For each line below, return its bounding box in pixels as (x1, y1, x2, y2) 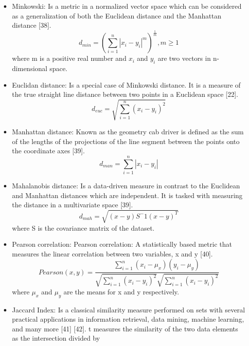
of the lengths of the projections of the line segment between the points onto (12, 136, 240, 146)
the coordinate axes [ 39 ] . (12, 146, 85, 156)
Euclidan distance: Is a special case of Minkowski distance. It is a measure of (12, 79, 241, 90)
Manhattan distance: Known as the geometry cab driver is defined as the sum (12, 127, 244, 137)
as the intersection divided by (12, 333, 100, 343)
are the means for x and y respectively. (63, 286, 179, 296)
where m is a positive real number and (12, 53, 126, 63)
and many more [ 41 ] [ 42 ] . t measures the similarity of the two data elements (12, 323, 238, 333)
